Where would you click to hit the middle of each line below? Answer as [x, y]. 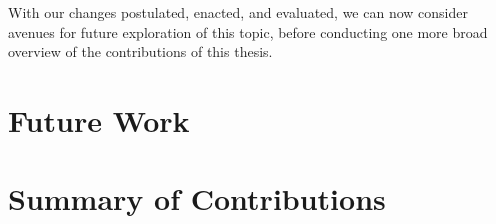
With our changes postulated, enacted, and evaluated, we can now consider [238, 12]
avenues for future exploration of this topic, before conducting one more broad [248, 31]
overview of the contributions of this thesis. [140, 51]
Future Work [99, 119]
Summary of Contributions [197, 198]
